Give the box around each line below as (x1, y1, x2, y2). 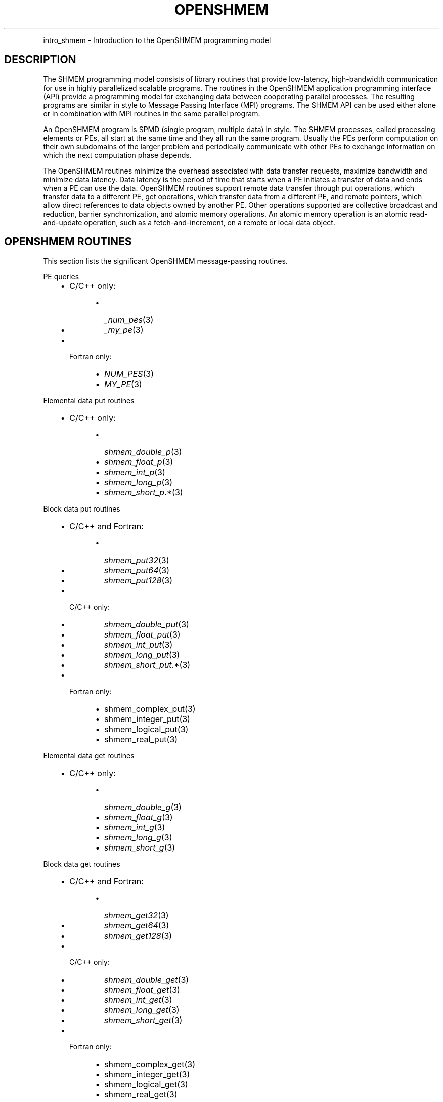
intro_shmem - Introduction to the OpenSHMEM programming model (43, 35, 271, 45)
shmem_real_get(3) (104, 1089, 178, 1100)
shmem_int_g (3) (104, 822, 165, 833)
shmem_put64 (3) (104, 565, 170, 576)
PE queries (43, 272, 79, 281)
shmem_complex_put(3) (104, 704, 196, 714)
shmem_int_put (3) (104, 640, 173, 650)
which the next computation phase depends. (43, 150, 192, 159)
